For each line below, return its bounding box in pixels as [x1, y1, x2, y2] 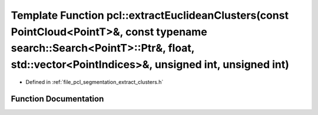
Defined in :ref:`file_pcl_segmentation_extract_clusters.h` [25, 78, 164, 85]
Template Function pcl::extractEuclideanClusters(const [11, 9, 289, 22]
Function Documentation [11, 94, 104, 104]
